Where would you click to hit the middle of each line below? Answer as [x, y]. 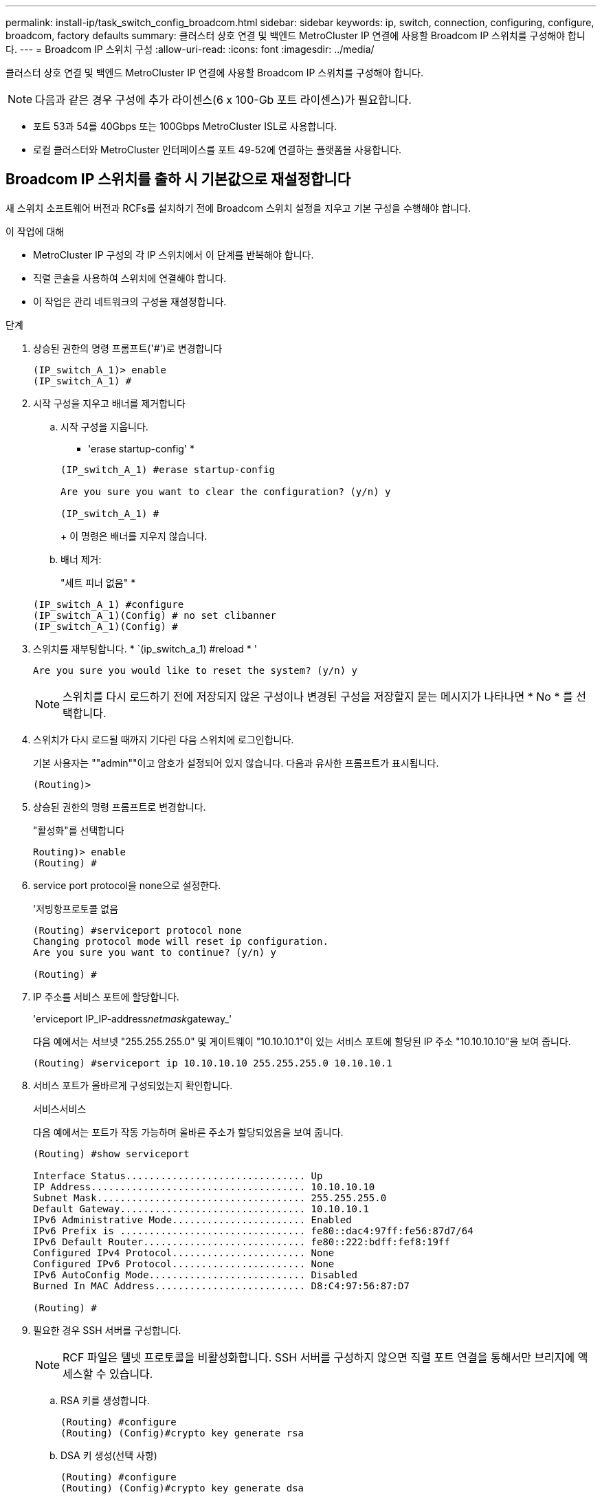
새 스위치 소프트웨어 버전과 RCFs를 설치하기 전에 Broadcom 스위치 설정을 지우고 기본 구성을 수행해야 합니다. [238, 208]
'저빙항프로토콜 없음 [76, 908]
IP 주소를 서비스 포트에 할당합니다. [106, 996]
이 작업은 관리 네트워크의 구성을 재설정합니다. [130, 301]
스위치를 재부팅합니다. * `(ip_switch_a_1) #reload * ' [145, 648]
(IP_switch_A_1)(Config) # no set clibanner [155, 615]
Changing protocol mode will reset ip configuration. [181, 941]
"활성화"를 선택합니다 [79, 830]
